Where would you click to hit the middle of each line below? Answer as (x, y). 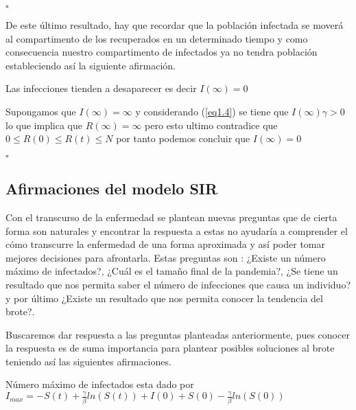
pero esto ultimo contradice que (211, 125)
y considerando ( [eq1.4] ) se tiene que (212, 111)
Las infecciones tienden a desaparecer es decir (101, 88)
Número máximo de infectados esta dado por (100, 384)
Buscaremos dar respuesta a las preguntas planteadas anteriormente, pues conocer (178, 334)
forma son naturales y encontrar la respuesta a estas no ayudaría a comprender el (177, 230)
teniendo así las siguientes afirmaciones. (88, 361)
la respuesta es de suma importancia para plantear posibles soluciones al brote (170, 348)
